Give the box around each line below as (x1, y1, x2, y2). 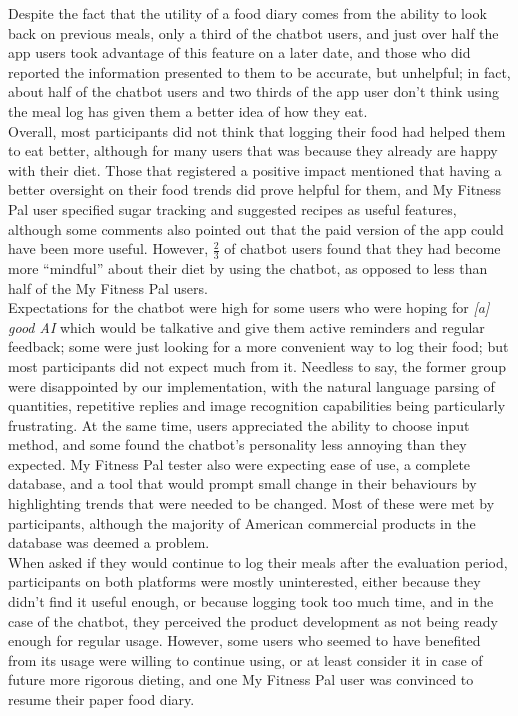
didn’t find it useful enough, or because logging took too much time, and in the (8, 591, 494, 612)
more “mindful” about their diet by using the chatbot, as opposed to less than (8, 257, 488, 278)
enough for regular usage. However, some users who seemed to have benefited (8, 630, 481, 651)
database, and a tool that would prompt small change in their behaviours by (8, 473, 477, 494)
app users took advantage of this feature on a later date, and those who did (8, 42, 471, 63)
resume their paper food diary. (8, 689, 195, 710)
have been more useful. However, (8, 238, 209, 259)
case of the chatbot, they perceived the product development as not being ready (8, 610, 498, 631)
